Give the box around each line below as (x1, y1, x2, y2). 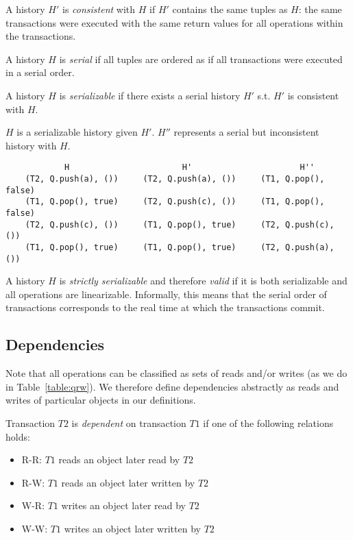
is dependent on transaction (71, 416, 186, 430)
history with (5, 138, 57, 152)
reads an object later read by (58, 452, 180, 467)
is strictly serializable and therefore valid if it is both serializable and (59, 273, 348, 288)
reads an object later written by (61, 475, 195, 489)
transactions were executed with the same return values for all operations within (5, 15, 343, 29)
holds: (5, 429, 30, 443)
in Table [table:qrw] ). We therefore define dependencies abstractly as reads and (5, 379, 339, 393)
